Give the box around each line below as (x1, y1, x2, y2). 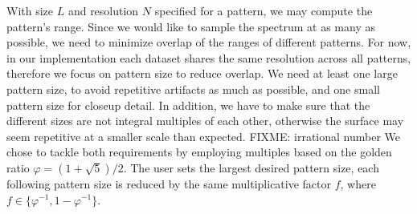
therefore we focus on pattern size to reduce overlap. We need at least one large (6, 65, 398, 82)
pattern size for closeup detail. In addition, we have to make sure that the (6, 96, 370, 113)
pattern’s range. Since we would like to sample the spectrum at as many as (6, 18, 375, 34)
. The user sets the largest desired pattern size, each (123, 159, 379, 176)
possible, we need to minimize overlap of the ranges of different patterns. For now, (6, 34, 411, 50)
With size (6, 2, 54, 18)
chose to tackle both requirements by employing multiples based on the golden (6, 143, 392, 160)
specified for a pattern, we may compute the (154, 2, 373, 18)
